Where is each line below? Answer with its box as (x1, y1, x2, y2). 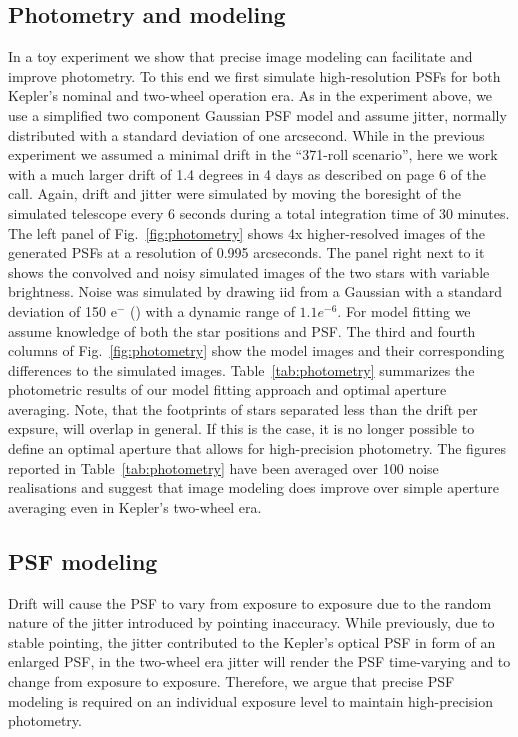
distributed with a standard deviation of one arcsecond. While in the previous (8, 124, 485, 145)
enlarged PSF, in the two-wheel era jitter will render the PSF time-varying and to (8, 651, 511, 672)
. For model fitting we (337, 300, 471, 321)
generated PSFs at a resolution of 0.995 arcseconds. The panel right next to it (8, 242, 485, 263)
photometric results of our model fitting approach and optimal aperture (8, 379, 447, 400)
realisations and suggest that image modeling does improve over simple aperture (8, 477, 500, 498)
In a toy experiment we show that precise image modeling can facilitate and (8, 46, 473, 67)
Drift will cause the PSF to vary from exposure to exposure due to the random (8, 592, 492, 613)
